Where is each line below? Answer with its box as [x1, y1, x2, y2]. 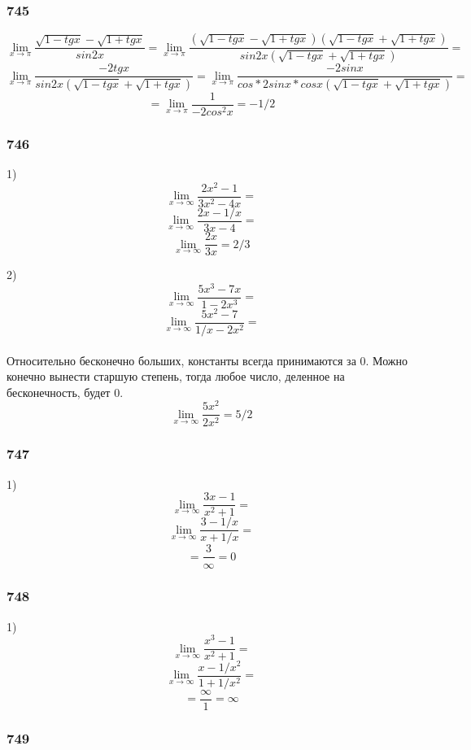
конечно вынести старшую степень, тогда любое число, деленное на [7, 368, 345, 385]
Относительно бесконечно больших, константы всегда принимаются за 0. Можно [7, 351, 408, 368]
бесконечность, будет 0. [7, 383, 124, 400]
